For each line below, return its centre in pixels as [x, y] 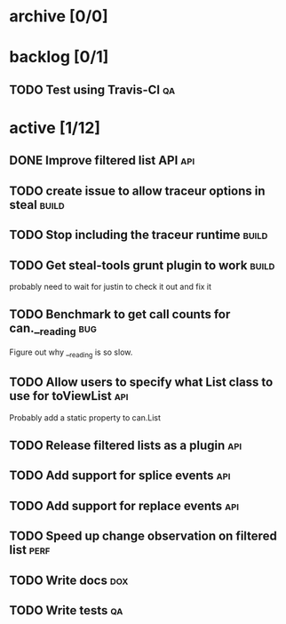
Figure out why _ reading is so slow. [71, 353]
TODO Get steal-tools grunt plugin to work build [142, 265]
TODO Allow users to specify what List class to [141, 383]
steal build [37, 205]
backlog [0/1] [59, 57]
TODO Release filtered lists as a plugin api [126, 445]
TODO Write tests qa [66, 610]
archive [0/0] [59, 16]
